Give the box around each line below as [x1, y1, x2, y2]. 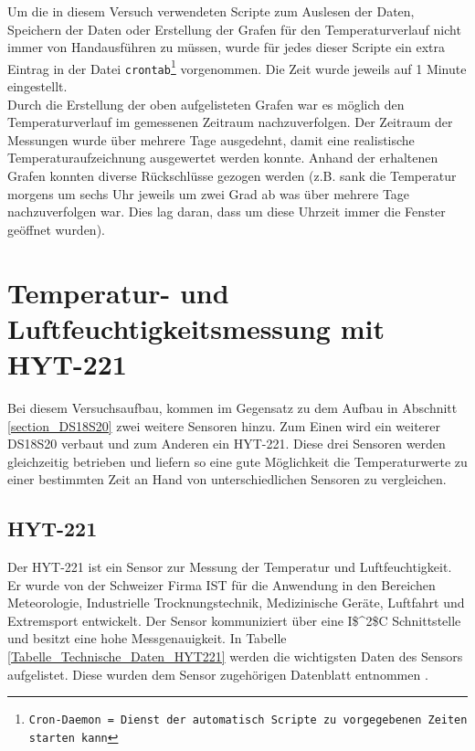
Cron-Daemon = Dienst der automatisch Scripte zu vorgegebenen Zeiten [28, 714, 468, 727]
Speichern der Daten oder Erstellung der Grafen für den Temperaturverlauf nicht [7, 19, 461, 38]
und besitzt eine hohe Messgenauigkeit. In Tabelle [7, 629, 287, 648]
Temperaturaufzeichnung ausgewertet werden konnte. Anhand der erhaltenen [7, 148, 438, 167]
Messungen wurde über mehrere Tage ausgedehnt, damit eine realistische [7, 130, 415, 149]
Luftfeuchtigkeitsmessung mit [7, 309, 385, 346]
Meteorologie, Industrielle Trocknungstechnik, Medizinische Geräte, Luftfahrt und [7, 593, 465, 612]
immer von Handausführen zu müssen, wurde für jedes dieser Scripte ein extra [7, 37, 445, 57]
